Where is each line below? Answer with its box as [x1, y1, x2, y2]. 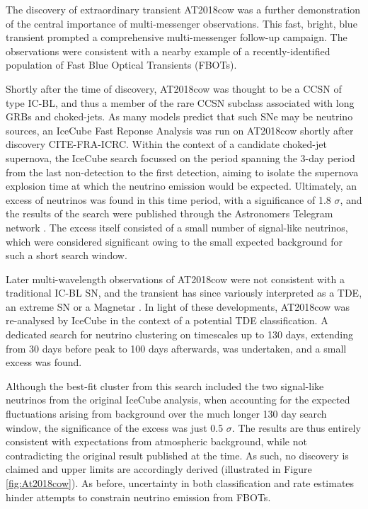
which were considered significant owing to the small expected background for [6, 234, 343, 248]
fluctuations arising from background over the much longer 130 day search [6, 406, 327, 421]
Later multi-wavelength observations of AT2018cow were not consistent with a [6, 271, 345, 286]
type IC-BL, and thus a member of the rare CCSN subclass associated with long [6, 95, 355, 110]
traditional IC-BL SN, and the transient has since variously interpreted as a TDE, [6, 285, 362, 300]
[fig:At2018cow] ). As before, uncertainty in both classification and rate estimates [6, 476, 355, 490]
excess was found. [6, 355, 82, 370]
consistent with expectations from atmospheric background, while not [6, 434, 307, 449]
